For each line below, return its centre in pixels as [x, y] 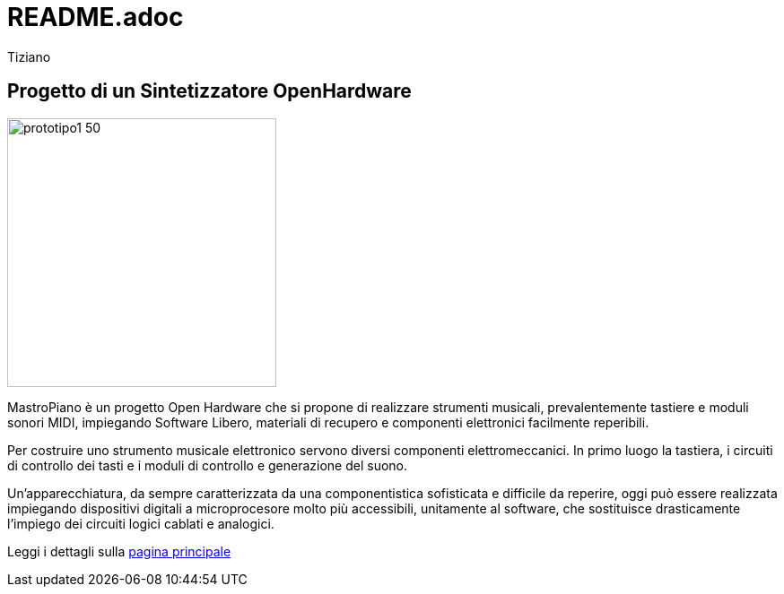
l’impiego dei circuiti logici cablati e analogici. [141, 523]
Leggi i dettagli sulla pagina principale [119, 551]
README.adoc [96, 17]
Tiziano [29, 56]
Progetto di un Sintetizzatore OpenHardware [209, 91]
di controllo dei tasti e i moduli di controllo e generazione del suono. [208, 465]
